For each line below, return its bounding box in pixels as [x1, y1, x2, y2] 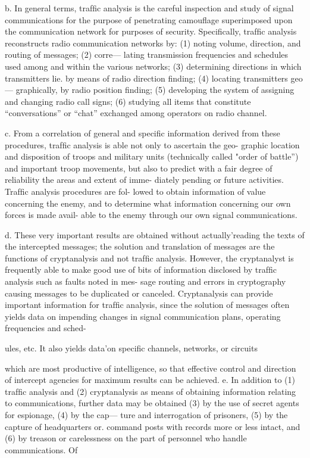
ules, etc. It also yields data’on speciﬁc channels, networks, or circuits [5, 342, 258, 354]
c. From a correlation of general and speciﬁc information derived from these [5, 126, 280, 139]
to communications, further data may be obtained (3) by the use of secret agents [5, 397, 299, 409]
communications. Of [5, 443, 78, 456]
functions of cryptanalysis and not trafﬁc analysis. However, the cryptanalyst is [5, 251, 294, 264]
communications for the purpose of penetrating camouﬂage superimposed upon [5, 13, 293, 26]
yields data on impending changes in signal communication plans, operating [5, 310, 281, 322]
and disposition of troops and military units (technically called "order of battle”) [5, 150, 299, 163]
